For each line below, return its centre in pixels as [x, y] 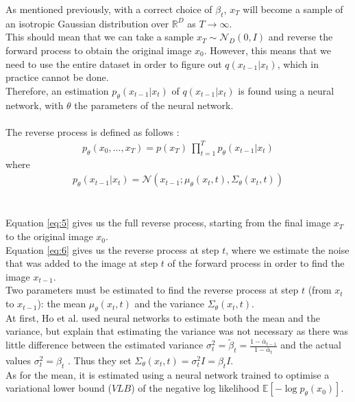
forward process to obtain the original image [99, 50]
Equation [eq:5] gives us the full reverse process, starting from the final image [168, 223]
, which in [298, 63]
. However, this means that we [268, 50]
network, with [35, 105]
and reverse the [301, 37]
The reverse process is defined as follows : [93, 131]
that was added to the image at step [82, 263]
